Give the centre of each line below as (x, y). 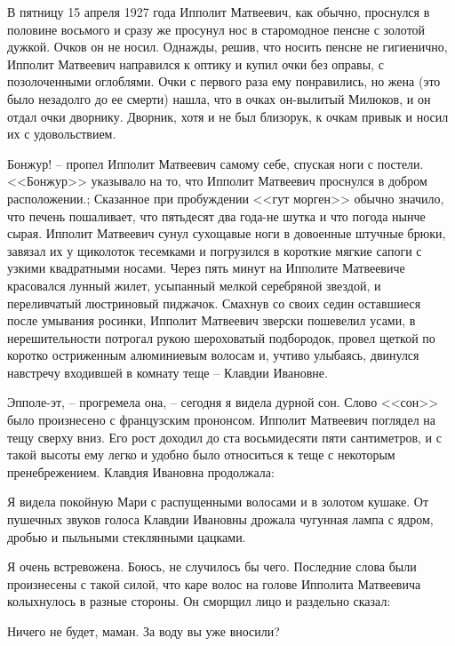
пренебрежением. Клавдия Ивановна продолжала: (141, 471)
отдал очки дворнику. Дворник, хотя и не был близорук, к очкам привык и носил (228, 116)
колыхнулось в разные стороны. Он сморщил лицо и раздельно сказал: (199, 601)
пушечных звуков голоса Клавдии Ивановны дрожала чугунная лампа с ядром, (220, 519)
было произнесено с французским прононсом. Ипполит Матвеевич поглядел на (222, 420)
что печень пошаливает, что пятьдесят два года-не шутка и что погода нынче (216, 215)
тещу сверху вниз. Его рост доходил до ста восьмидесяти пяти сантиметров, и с (224, 437)
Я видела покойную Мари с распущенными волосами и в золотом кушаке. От (218, 502)
